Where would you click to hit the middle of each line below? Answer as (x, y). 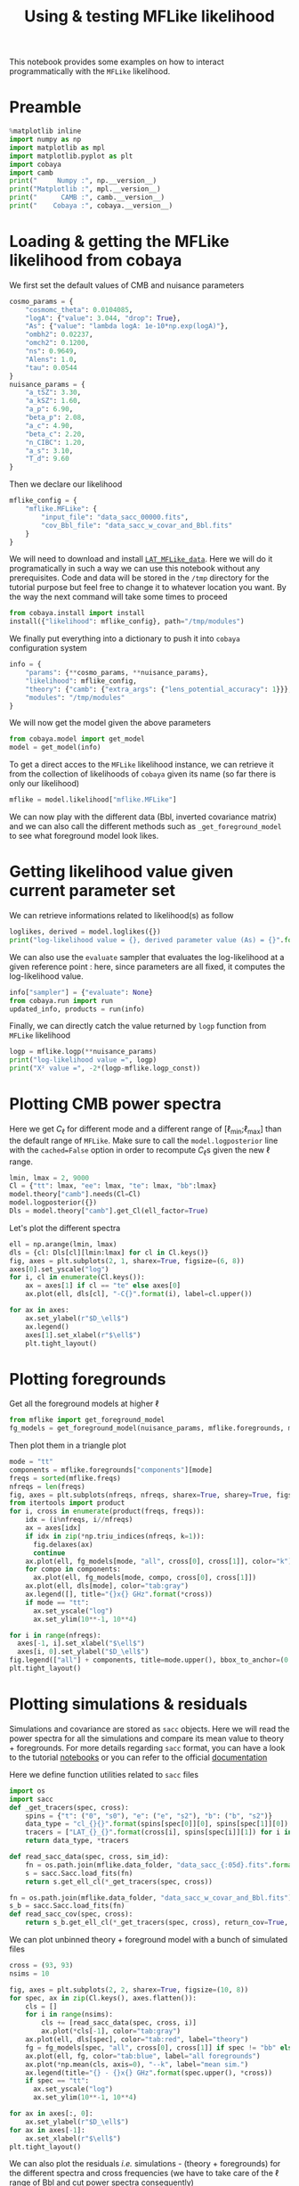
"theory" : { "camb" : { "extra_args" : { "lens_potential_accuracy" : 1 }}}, (159, 689)
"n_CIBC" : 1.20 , (56, 442)
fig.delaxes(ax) (63, 1544)
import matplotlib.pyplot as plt (71, 156)
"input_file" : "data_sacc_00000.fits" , (115, 517)
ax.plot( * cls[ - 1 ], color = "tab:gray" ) (111, 2031)
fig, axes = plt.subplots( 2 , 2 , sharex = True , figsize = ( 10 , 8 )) (129, 1990)
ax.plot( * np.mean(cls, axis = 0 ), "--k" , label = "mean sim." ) (137, 2064)
